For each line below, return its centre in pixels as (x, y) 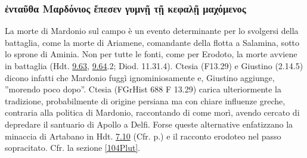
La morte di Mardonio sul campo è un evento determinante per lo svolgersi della (152, 31)
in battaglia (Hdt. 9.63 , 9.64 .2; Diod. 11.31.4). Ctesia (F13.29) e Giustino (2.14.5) (154, 66)
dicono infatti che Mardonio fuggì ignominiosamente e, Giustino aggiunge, (140, 77)
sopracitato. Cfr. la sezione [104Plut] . (73, 148)
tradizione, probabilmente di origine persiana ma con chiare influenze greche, (145, 100)
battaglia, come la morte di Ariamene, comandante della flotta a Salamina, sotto (152, 42)
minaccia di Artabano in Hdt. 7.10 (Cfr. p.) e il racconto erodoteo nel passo (143, 136)
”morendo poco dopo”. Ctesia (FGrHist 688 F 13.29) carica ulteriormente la (143, 89)
